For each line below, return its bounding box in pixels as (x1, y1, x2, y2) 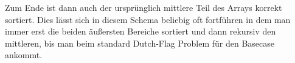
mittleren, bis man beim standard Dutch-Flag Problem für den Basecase (5, 36, 275, 49)
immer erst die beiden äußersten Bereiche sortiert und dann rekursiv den (5, 25, 276, 38)
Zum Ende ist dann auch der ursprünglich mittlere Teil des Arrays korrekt (5, 1, 282, 13)
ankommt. (5, 48, 43, 61)
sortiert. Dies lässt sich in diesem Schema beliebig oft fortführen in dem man (5, 13, 291, 25)
